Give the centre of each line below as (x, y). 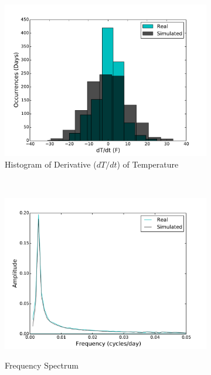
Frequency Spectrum (42, 365)
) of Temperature (148, 164)
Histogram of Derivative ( (51, 164)
